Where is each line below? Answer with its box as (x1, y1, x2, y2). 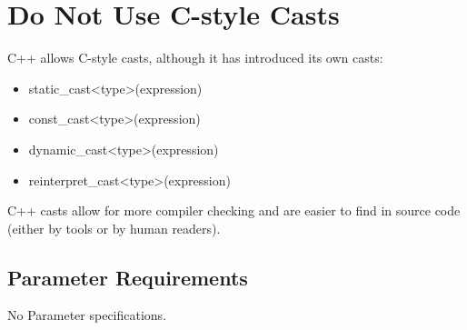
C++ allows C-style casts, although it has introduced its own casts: (7, 48, 383, 67)
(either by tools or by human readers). (7, 218, 221, 237)
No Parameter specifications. (7, 305, 167, 325)
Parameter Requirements (7, 263, 248, 291)
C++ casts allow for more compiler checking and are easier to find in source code (7, 201, 461, 220)
